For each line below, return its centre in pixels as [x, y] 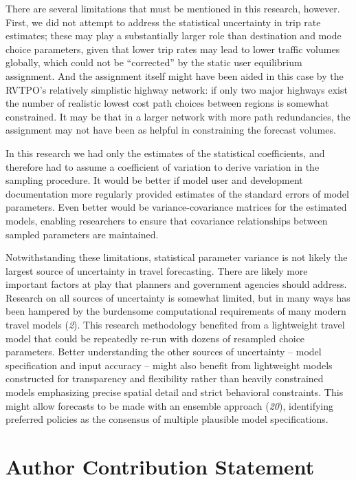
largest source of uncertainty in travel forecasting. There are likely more [157, 270]
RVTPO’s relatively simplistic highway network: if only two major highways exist [177, 89]
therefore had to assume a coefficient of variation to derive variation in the [163, 166]
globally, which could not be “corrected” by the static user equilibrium [154, 62]
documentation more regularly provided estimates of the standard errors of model [177, 193]
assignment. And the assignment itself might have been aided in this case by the [175, 75]
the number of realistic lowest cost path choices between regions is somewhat [167, 103]
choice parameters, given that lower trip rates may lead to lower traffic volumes [173, 49]
